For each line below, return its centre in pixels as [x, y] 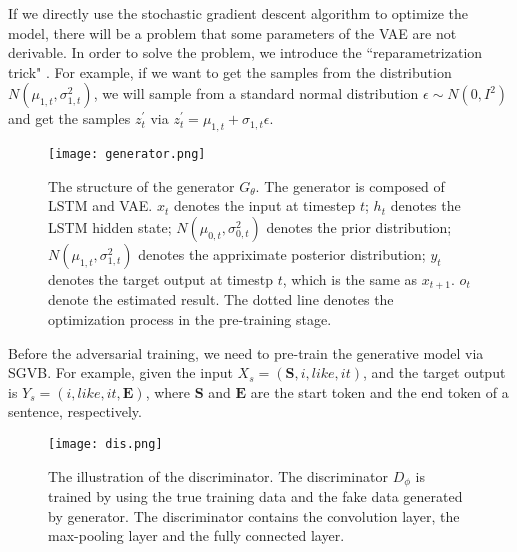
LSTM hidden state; [110, 227]
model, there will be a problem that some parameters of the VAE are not [232, 32]
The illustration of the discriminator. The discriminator [218, 475]
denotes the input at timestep [264, 205]
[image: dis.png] [105, 444]
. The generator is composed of [350, 185]
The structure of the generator [141, 185]
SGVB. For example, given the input [120, 372]
